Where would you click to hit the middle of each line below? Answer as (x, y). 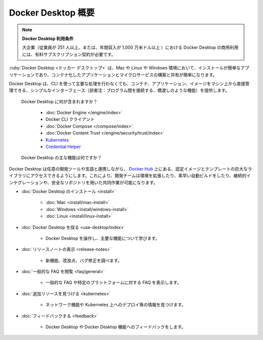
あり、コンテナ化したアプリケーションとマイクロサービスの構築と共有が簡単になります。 (128, 75)
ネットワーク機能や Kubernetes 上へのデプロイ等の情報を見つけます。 (116, 305)
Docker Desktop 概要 (52, 13)
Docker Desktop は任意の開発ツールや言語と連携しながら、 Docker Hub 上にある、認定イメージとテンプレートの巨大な (128, 169)
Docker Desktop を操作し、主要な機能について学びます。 (103, 238)
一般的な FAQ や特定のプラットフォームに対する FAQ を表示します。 (113, 283)
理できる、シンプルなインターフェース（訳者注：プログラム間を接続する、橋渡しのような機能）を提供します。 (119, 91)
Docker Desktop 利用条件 (48, 38)
